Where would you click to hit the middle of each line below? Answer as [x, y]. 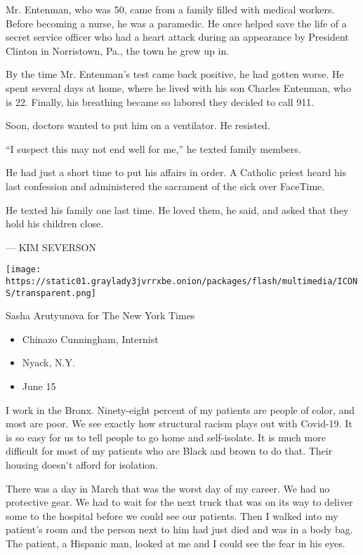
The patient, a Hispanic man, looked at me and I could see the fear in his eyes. [176, 543]
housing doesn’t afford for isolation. [82, 465]
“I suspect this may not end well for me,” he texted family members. [153, 148]
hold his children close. [55, 223]
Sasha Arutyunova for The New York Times [100, 315]
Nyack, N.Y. [48, 362]
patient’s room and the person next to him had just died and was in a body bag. [179, 529]
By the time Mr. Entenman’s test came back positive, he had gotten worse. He [175, 74]
